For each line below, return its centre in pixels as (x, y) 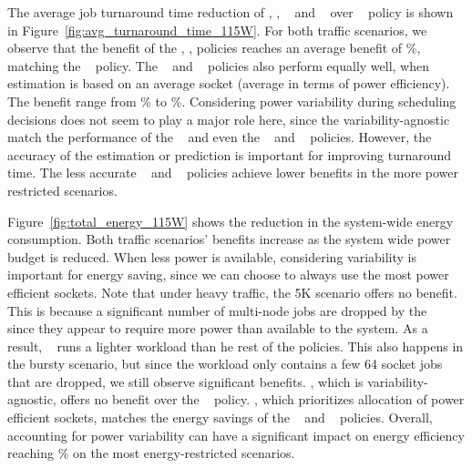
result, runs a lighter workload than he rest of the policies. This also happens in (236, 346)
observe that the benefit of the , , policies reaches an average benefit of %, (214, 48)
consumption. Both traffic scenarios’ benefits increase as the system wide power (229, 239)
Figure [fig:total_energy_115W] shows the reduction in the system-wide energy (231, 221)
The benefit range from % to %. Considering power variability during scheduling (232, 101)
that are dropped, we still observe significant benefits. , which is (185, 381)
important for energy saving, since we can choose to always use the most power (228, 275)
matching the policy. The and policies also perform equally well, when (219, 65)
